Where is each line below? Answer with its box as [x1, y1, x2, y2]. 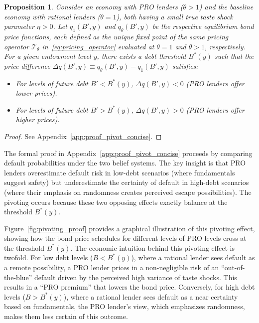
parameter [4, 21, 34, 31]
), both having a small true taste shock [116, 11, 233, 21]
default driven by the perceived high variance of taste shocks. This [34, 272, 237, 282]
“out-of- [221, 262, 245, 273]
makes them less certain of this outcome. [4, 311, 128, 322]
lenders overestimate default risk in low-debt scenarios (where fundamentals [4, 167, 235, 177]
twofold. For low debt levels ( [4, 252, 93, 263]
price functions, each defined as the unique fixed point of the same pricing [4, 31, 229, 41]
